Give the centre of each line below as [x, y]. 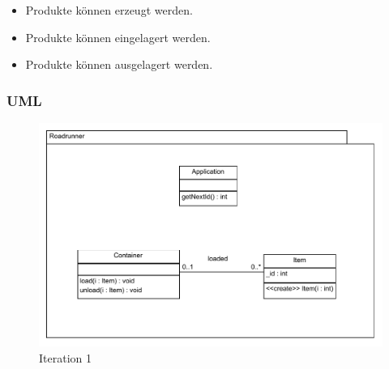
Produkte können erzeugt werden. [109, 10]
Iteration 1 [65, 357]
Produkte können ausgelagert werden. [119, 64]
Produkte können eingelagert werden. [118, 37]
